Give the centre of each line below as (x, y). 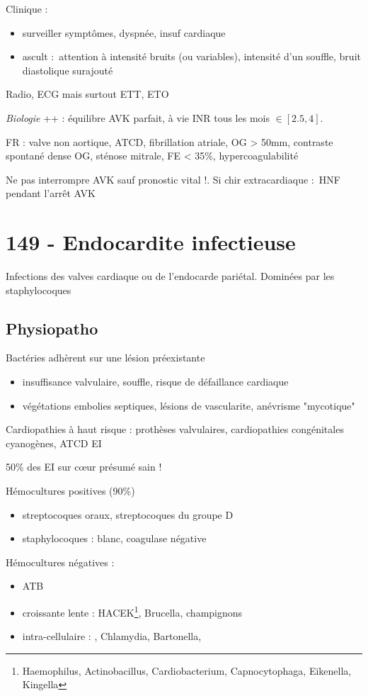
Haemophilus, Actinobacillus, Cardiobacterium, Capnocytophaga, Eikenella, (187, 670)
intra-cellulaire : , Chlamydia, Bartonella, (112, 636)
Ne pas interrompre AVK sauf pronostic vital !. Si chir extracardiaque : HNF (173, 179)
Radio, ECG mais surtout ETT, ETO (87, 94)
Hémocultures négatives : (60, 562)
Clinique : (27, 9)
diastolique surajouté (68, 70)
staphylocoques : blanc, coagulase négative (114, 538)
